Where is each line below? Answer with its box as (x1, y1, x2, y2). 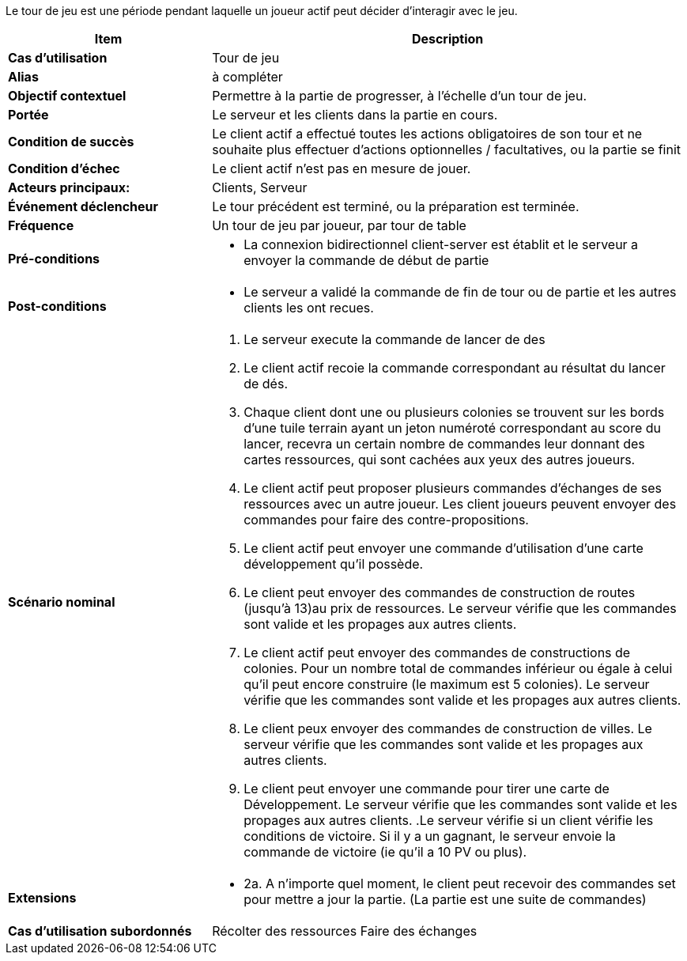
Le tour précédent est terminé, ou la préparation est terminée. (212, 199, 579, 214)
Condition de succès (8, 134, 134, 149)
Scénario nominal (8, 594, 115, 610)
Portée (8, 107, 49, 123)
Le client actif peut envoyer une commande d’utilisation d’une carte (243, 540, 644, 556)
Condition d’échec (8, 161, 120, 176)
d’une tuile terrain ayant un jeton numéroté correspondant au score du (243, 420, 661, 436)
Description (411, 31, 484, 47)
